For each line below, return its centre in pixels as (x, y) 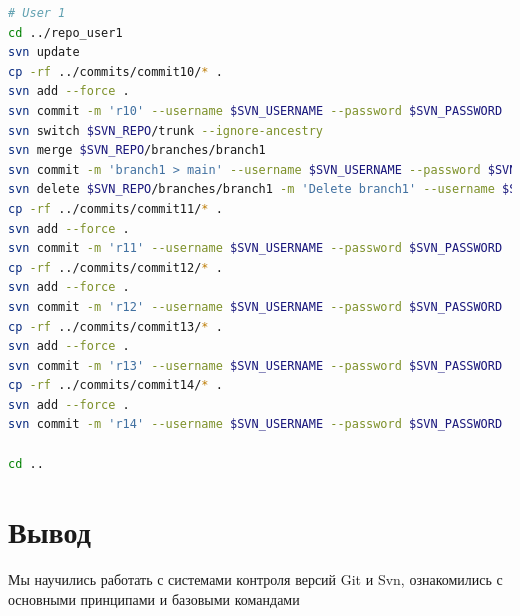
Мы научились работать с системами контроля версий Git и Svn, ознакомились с (255, 579)
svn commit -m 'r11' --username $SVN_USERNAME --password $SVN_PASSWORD (255, 248)
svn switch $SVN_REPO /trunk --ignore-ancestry (166, 130)
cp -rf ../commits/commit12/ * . (115, 267)
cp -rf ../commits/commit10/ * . (115, 71)
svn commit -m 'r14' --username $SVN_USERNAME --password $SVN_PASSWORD (255, 424)
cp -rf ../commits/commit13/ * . (115, 326)
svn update (44, 52)
